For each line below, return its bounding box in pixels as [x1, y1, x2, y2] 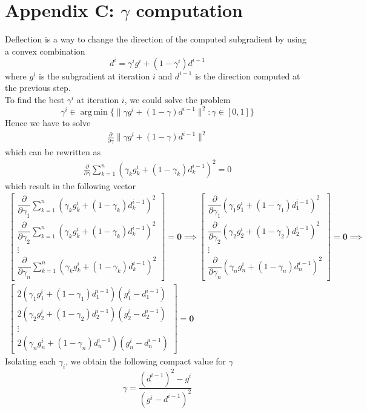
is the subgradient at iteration [39, 69, 150, 82]
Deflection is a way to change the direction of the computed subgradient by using [5, 33, 306, 45]
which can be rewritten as [5, 145, 101, 158]
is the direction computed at [194, 69, 300, 82]
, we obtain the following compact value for [65, 355, 226, 368]
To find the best [5, 93, 65, 106]
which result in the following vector [5, 179, 136, 192]
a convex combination [5, 44, 85, 57]
